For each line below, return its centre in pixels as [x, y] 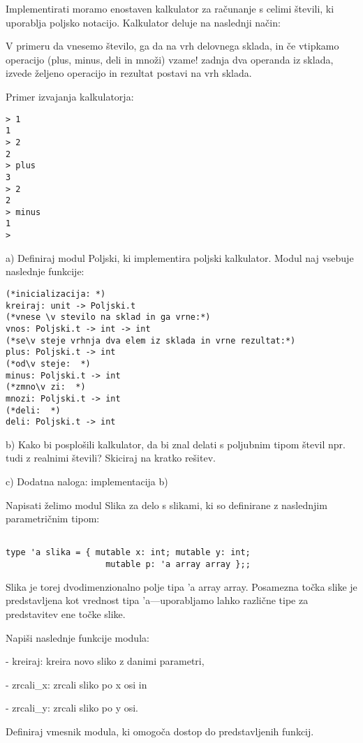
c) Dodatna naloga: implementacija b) [87, 481]
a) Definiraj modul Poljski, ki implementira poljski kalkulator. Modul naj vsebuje [180, 257]
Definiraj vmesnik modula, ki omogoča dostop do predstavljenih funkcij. [160, 731]
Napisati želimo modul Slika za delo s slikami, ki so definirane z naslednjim [166, 505]
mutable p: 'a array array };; [178, 565]
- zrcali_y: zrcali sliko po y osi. [72, 708]
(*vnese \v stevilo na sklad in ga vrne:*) [108, 317]
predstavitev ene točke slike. [66, 613]
